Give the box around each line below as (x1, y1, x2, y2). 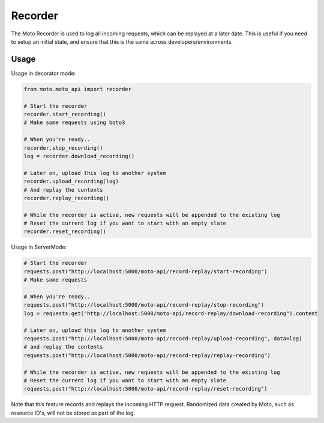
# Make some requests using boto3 (23, 119, 125, 126)
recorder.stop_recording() (23, 144, 103, 151)
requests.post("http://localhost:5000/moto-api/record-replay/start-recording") (23, 268, 268, 275)
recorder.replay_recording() (23, 195, 110, 201)
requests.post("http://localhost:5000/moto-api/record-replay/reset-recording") (23, 385, 268, 392)
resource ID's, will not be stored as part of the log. (11, 409, 135, 416)
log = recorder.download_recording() (23, 153, 135, 159)
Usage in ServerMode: (11, 243, 67, 251)
